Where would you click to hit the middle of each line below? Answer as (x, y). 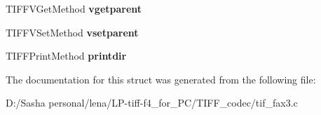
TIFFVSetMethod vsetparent (72, 32)
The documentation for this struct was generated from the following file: (161, 79)
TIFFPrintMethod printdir (66, 56)
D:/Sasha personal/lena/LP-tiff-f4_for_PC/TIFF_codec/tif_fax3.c (152, 103)
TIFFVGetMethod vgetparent (74, 8)
